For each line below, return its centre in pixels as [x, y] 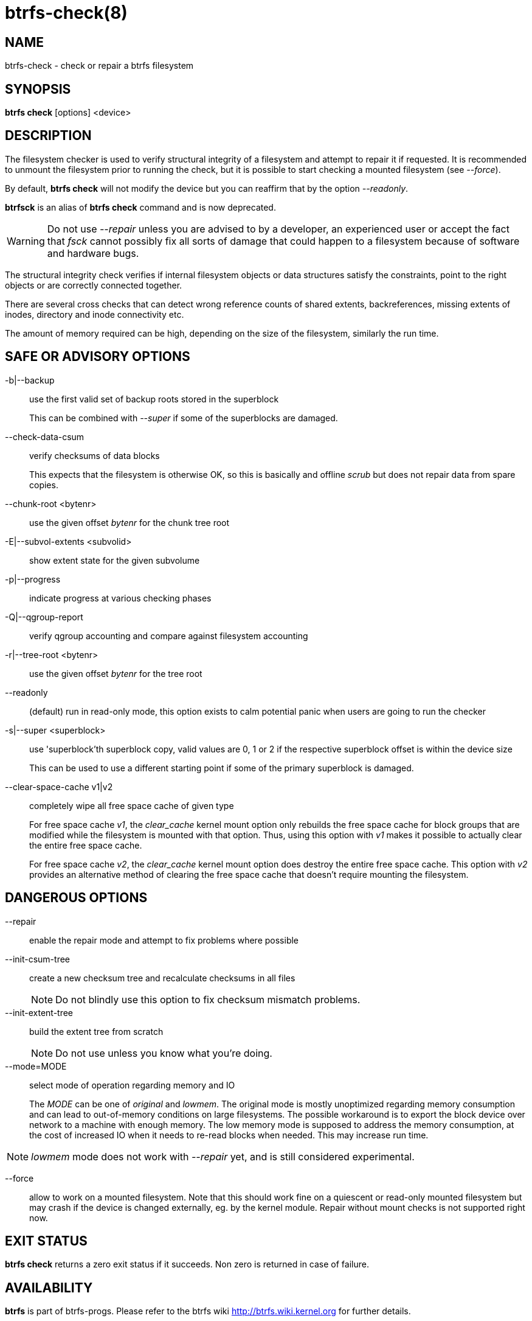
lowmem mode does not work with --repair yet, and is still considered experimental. [223, 1156]
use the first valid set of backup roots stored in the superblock [154, 399]
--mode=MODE [36, 1066]
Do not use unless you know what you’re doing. [164, 1053]
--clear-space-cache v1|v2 [59, 787]
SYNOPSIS [38, 89]
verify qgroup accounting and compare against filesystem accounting [169, 636]
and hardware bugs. [93, 253]
